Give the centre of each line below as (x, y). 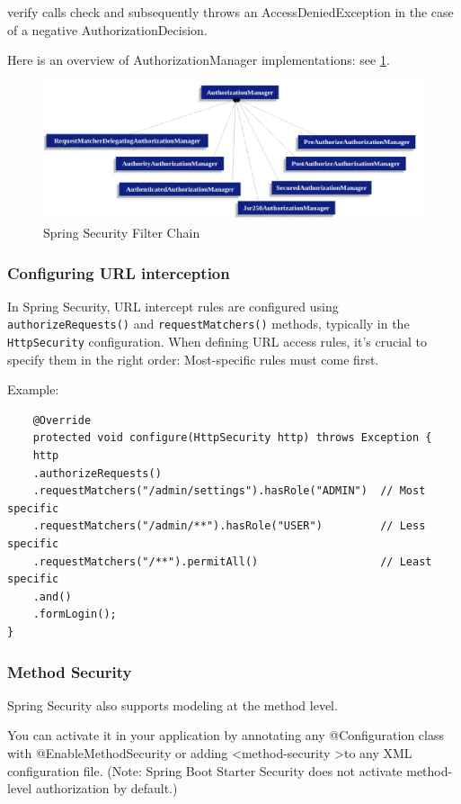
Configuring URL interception (119, 272)
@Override (62, 420)
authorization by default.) (106, 788)
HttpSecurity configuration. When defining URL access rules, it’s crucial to (217, 342)
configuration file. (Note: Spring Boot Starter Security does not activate (205, 770)
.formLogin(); (75, 614)
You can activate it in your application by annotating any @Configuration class (226, 735)
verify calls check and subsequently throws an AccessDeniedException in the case (230, 12)
